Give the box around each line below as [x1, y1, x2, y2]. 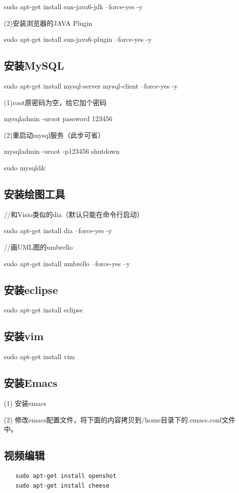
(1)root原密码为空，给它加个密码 [4, 97, 107, 107]
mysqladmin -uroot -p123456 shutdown [4, 146, 120, 156]
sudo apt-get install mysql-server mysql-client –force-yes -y [4, 80, 178, 91]
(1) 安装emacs [4, 398, 47, 408]
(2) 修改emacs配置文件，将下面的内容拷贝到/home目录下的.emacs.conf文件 [4, 414, 236, 424]
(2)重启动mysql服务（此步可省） [4, 129, 105, 140]
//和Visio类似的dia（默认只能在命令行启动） [4, 209, 144, 219]
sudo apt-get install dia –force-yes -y [4, 225, 112, 236]
